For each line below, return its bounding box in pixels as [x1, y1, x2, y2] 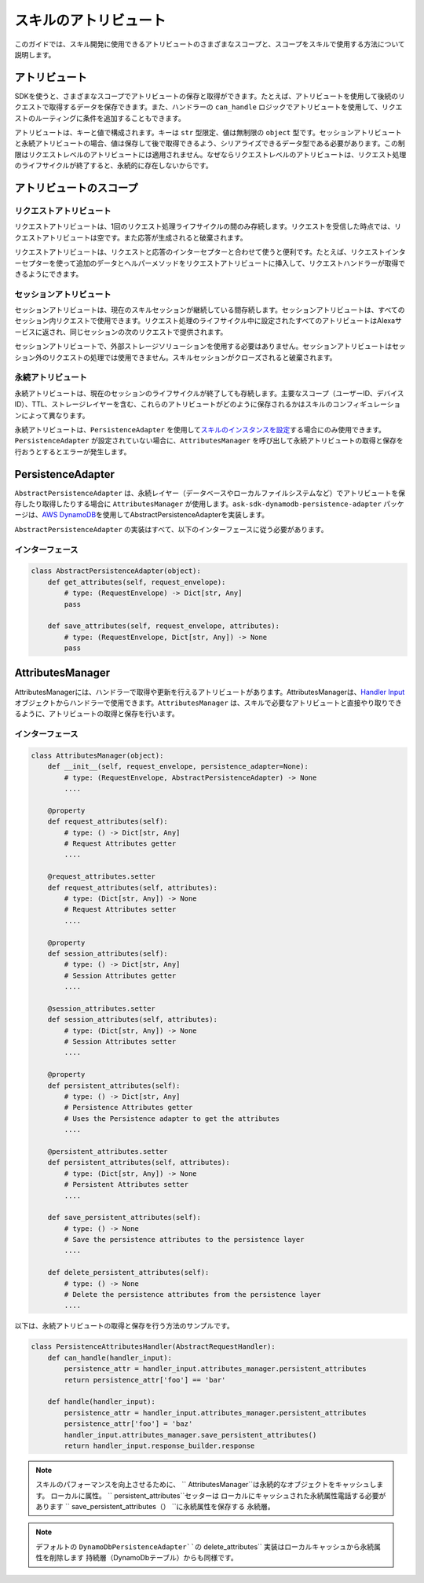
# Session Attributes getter [64, 971, 177, 980]
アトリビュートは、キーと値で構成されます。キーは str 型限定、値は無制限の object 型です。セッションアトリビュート [14, 128, 402, 138]
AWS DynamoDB [42, 510, 97, 520]
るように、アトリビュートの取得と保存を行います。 [14, 709, 180, 718]
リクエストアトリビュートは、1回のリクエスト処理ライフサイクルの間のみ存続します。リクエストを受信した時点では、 [14, 222, 395, 231]
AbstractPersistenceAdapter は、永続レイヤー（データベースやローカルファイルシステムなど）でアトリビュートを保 [14, 488, 406, 498]
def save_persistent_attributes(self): [47, 1213, 202, 1222]
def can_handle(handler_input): [47, 1353, 173, 1362]
